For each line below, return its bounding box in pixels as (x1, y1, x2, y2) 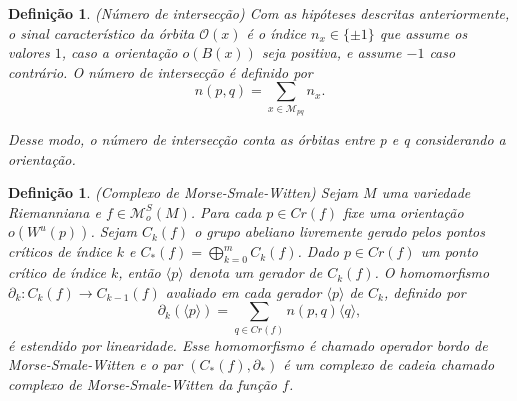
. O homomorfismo (374, 262, 490, 283)
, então (118, 262, 161, 283)
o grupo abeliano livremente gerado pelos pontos (194, 221, 485, 242)
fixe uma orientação (343, 201, 464, 222)
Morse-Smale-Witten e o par (8, 354, 183, 375)
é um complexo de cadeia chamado (283, 354, 495, 375)
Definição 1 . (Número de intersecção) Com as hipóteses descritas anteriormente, (8, 3, 510, 23)
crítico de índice (8, 262, 106, 283)
